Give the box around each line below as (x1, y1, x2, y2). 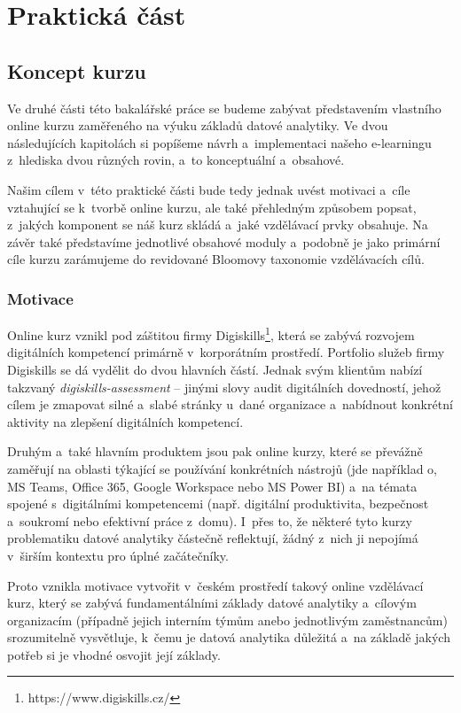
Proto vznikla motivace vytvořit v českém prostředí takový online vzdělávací (7, 576, 424, 594)
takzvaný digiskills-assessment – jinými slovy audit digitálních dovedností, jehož (7, 377, 441, 396)
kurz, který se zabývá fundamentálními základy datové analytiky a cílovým (7, 593, 417, 612)
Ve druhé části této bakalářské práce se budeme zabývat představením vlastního (7, 98, 441, 117)
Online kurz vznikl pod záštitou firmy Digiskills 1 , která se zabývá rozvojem (7, 323, 415, 344)
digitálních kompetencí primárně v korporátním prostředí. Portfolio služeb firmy (7, 343, 445, 361)
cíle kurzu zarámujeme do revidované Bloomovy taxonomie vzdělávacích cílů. (7, 250, 425, 268)
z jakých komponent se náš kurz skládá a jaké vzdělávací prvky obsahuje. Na (7, 215, 428, 234)
